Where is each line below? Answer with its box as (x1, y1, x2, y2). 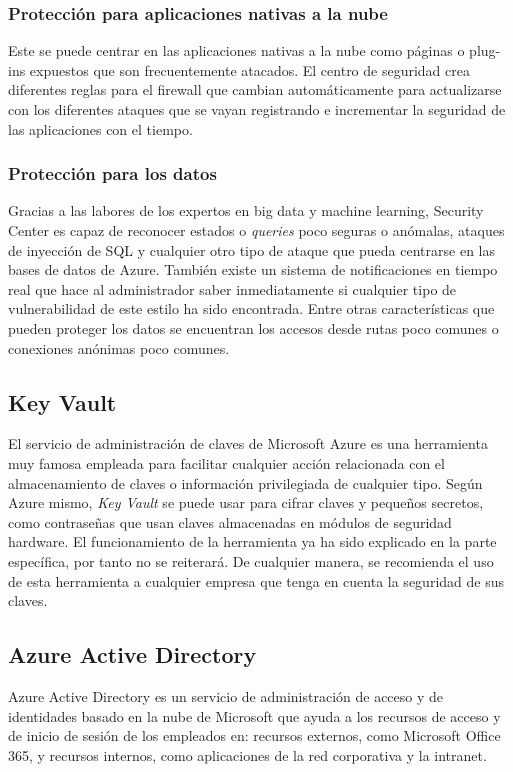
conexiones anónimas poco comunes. (8, 337, 230, 358)
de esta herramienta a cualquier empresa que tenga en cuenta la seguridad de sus (8, 570, 504, 591)
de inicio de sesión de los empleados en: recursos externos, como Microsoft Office (8, 725, 501, 746)
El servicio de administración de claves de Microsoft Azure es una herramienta (8, 433, 488, 454)
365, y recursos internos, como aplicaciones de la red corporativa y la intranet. (8, 744, 487, 765)
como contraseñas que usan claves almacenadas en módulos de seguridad (8, 511, 452, 532)
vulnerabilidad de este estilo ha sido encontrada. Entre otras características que (8, 298, 495, 319)
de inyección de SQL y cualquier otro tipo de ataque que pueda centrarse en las (8, 239, 495, 260)
